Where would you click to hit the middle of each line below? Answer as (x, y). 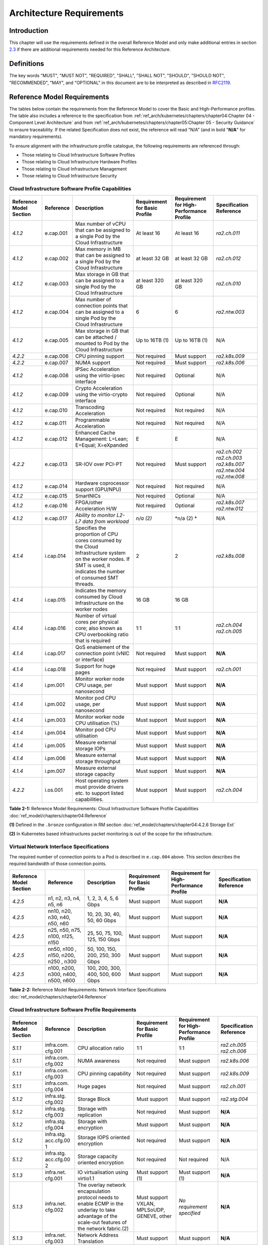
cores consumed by (99, 540)
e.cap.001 (56, 233)
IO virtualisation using (103, 1172)
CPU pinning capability (104, 1073)
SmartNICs (88, 496)
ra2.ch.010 (229, 284)
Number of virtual (96, 616)
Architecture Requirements (67, 13)
